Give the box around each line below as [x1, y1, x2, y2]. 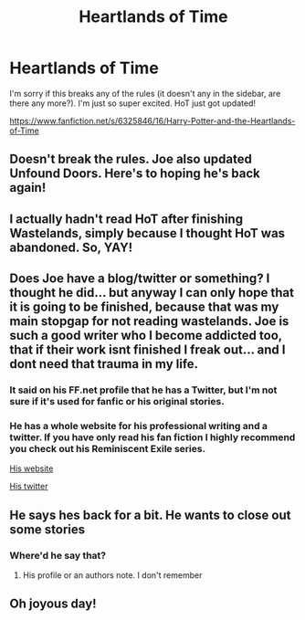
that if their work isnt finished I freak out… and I [9, 342, 286, 358]
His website [9, 463, 54, 474]
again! [9, 180, 47, 195]
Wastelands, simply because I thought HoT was [9, 226, 286, 241]
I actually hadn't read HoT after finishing [9, 211, 244, 226]
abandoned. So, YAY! [9, 239, 133, 255]
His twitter [9, 481, 48, 492]
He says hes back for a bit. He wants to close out [9, 507, 291, 522]
